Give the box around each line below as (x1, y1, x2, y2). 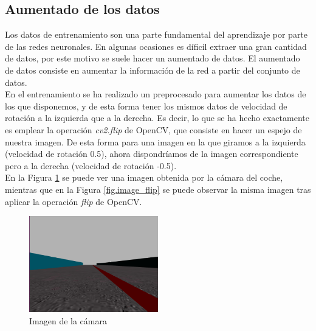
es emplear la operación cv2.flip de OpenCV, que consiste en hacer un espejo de (5, 123, 302, 136)
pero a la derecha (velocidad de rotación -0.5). (5, 159, 177, 172)
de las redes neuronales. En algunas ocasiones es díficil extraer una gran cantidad (5, 40, 307, 52)
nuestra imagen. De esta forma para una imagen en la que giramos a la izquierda (5, 135, 306, 148)
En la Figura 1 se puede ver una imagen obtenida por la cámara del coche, (5, 171, 283, 184)
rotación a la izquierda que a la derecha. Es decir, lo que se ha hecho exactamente (5, 111, 309, 124)
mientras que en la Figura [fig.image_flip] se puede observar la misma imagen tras (5, 183, 311, 195)
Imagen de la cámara (29, 315, 107, 327)
